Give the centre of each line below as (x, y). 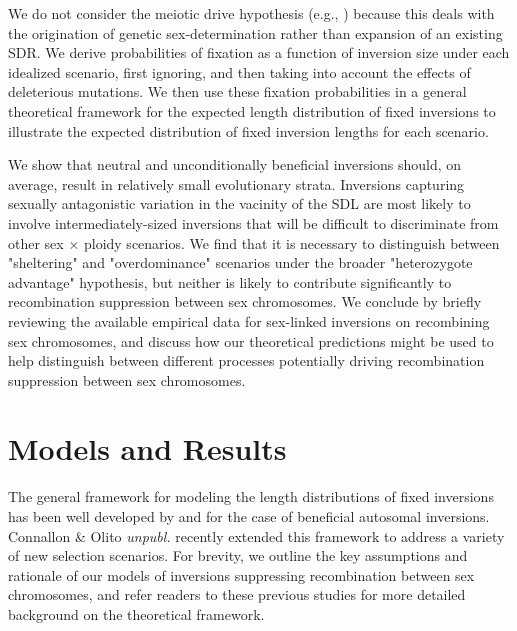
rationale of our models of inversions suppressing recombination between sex (241, 574)
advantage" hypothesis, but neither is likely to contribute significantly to (230, 281)
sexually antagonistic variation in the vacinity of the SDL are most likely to (239, 203)
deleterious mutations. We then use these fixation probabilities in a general (237, 91)
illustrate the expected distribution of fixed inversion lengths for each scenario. (248, 130)
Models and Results (147, 448)
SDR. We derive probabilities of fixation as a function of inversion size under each (259, 52)
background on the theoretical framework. (136, 613)
